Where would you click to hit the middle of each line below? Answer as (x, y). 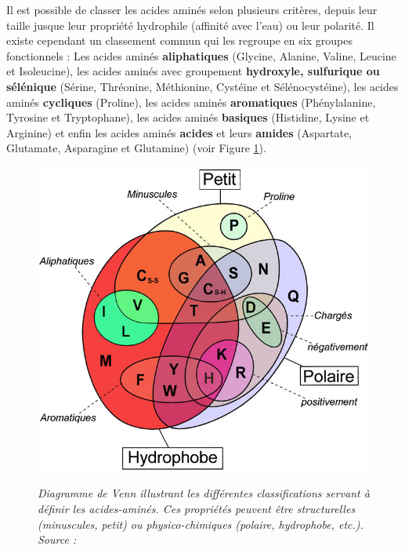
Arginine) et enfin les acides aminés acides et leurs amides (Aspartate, (179, 132)
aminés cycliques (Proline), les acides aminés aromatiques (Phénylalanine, (191, 102)
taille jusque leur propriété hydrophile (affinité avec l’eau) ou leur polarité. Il (190, 25)
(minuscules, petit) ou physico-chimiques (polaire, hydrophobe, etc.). (201, 524)
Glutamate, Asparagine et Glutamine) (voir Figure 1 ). (136, 148)
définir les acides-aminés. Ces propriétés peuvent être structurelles (197, 508)
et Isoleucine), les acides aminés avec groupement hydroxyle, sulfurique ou (193, 71)
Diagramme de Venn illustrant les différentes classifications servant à (204, 493)
